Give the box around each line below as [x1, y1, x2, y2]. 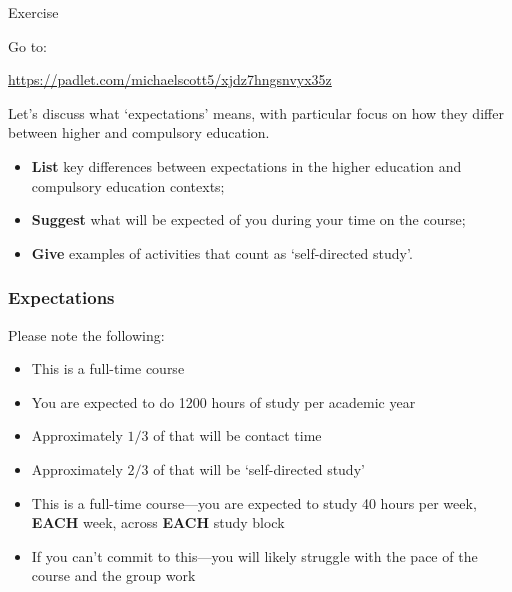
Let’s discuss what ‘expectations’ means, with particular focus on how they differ [8, 102, 504, 123]
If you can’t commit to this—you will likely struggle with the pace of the [31, 545, 478, 566]
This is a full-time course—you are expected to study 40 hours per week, [31, 492, 477, 513]
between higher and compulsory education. [8, 122, 270, 143]
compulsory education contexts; [31, 175, 225, 196]
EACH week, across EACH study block [31, 512, 285, 533]
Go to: [8, 35, 47, 56]
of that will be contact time [153, 425, 322, 446]
